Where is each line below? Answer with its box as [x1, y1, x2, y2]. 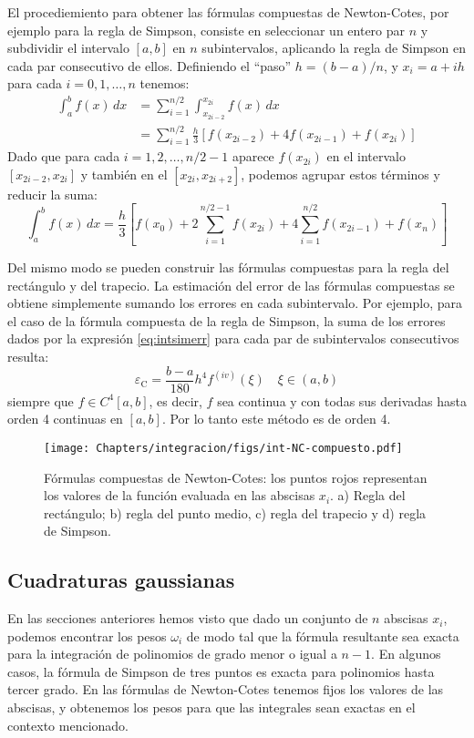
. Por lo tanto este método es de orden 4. [161, 409, 391, 428]
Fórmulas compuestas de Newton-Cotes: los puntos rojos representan [44, 467, 428, 487]
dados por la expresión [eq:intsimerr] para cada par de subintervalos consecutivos [7, 329, 459, 348]
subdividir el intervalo [7, 38, 129, 57]
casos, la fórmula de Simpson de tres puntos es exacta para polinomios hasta [7, 661, 435, 681]
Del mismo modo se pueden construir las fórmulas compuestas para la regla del [7, 258, 449, 277]
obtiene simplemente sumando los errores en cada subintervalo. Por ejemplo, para [7, 293, 462, 313]
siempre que [7, 391, 74, 410]
